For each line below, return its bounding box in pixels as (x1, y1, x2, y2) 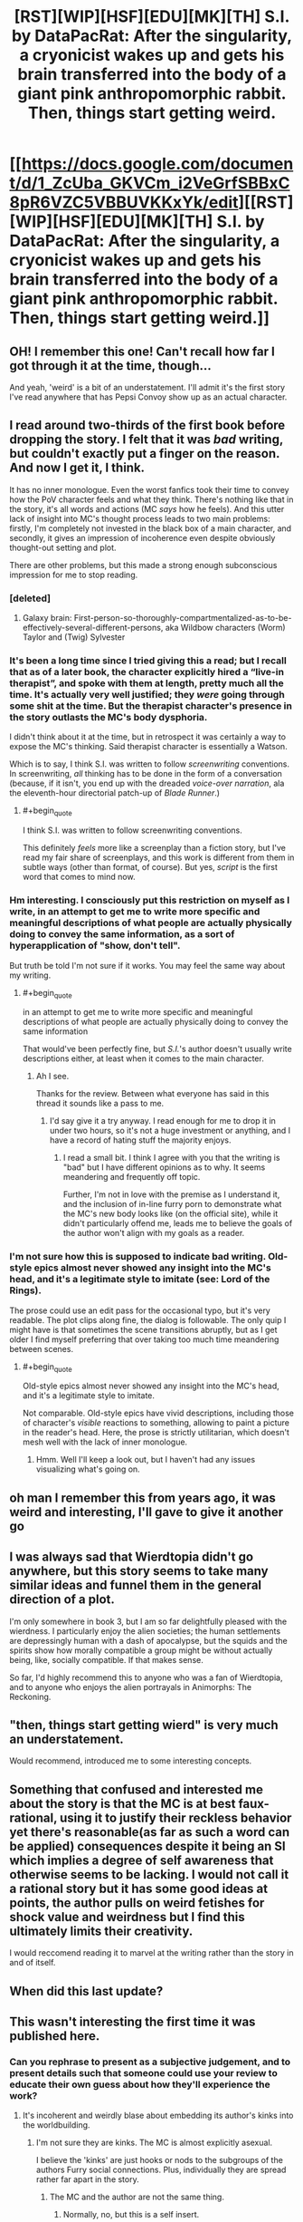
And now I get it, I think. (9, 460, 146, 476)
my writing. (9, 970, 52, 981)
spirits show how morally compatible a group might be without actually (9, 1645, 273, 1656)
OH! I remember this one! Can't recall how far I (9, 343, 276, 359)
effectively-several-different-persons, (22, 623, 164, 633)
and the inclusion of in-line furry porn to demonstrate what (62, 1199, 282, 1210)
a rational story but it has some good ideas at (9, 1880, 269, 1896)
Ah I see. (35, 1071, 70, 1082)
